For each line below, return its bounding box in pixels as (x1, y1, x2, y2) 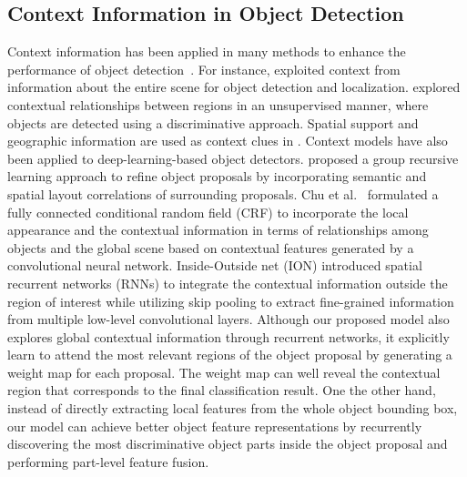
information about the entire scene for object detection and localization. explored (7, 77, 461, 96)
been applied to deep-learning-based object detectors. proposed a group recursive (7, 148, 459, 167)
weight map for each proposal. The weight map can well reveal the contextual (7, 362, 441, 381)
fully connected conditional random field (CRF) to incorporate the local (7, 202, 409, 221)
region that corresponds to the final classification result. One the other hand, (7, 381, 436, 400)
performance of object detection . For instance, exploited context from (7, 59, 401, 78)
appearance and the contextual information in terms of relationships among (7, 220, 429, 239)
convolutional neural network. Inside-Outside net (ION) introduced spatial (7, 256, 422, 275)
